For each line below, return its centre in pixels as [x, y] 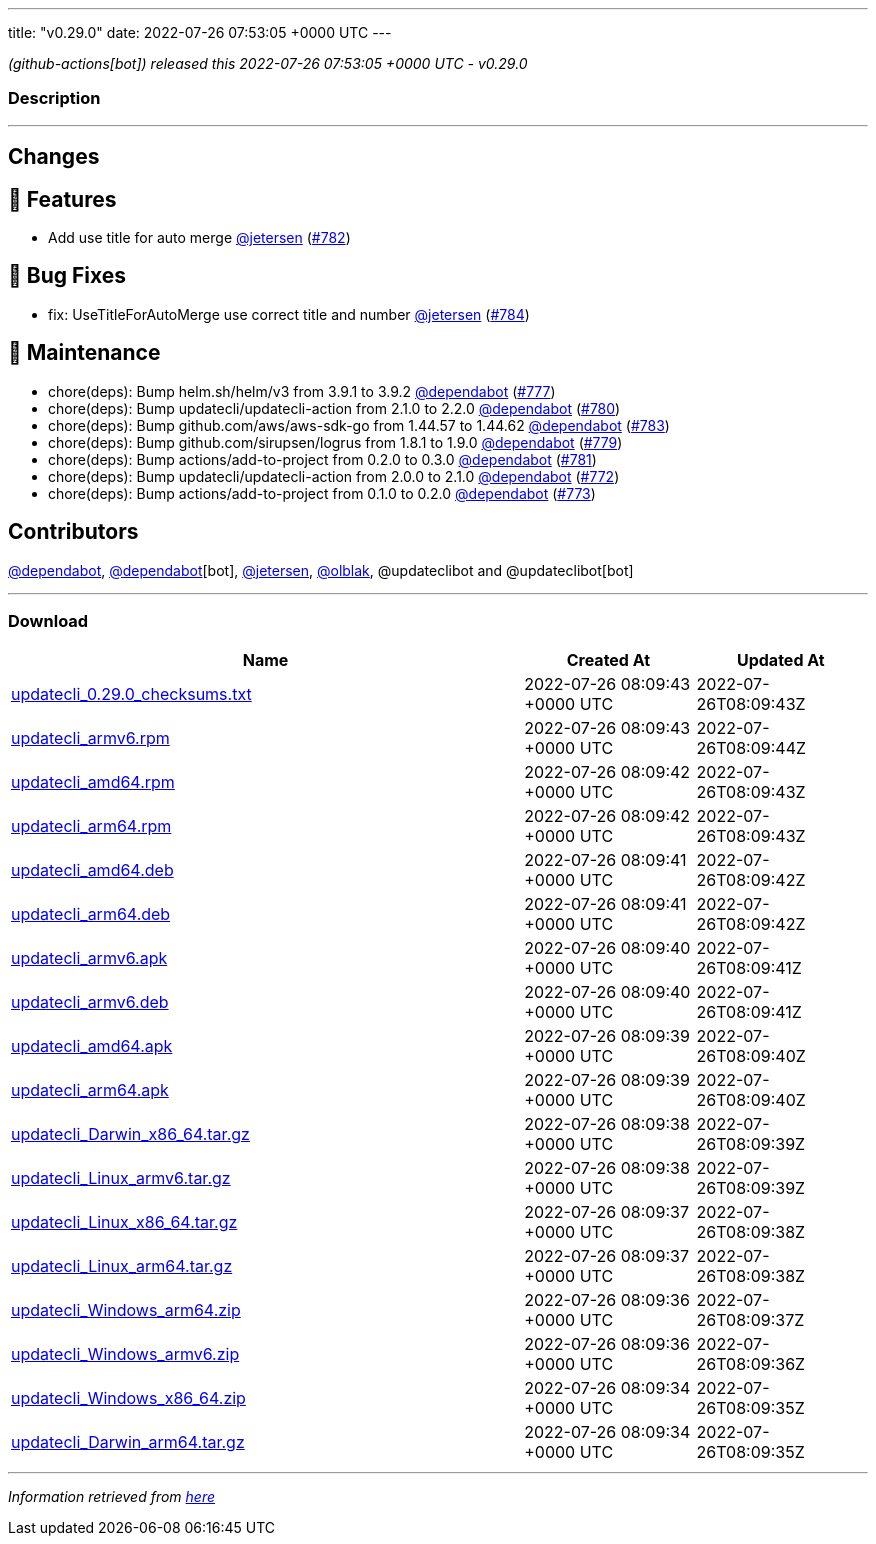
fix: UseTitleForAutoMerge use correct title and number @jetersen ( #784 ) [289, 314]
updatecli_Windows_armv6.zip [125, 1354]
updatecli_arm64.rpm [91, 826]
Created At [608, 660]
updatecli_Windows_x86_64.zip [128, 1398]
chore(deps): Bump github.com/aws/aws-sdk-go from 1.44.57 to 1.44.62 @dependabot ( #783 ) [359, 425]
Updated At [780, 660]
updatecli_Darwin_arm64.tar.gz [128, 1442]
